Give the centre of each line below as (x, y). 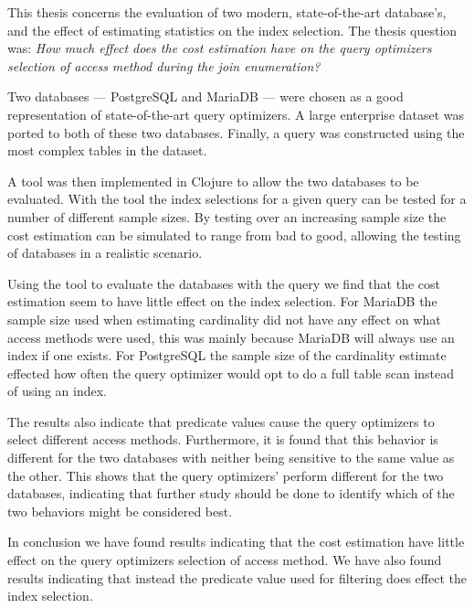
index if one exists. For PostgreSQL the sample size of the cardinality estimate (227, 355)
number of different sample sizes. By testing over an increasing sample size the (227, 216)
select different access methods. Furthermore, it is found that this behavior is (223, 439)
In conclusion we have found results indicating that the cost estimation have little (236, 542)
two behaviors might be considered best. (120, 511)
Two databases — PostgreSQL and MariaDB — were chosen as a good (205, 96)
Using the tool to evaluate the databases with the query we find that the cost (224, 283)
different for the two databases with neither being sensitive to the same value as (231, 458)
